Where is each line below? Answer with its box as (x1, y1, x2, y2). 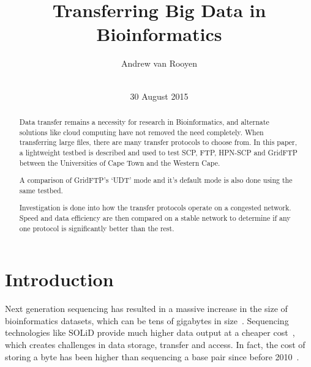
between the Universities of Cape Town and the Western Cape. (19, 157, 220, 168)
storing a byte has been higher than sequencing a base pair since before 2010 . (5, 350, 299, 363)
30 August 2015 (130, 89, 189, 102)
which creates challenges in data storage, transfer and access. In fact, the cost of (5, 338, 305, 350)
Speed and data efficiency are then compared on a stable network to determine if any (19, 212, 291, 223)
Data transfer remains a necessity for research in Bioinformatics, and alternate (19, 116, 269, 127)
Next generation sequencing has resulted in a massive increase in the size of (5, 302, 288, 315)
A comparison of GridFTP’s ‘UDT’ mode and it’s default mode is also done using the (19, 175, 293, 185)
